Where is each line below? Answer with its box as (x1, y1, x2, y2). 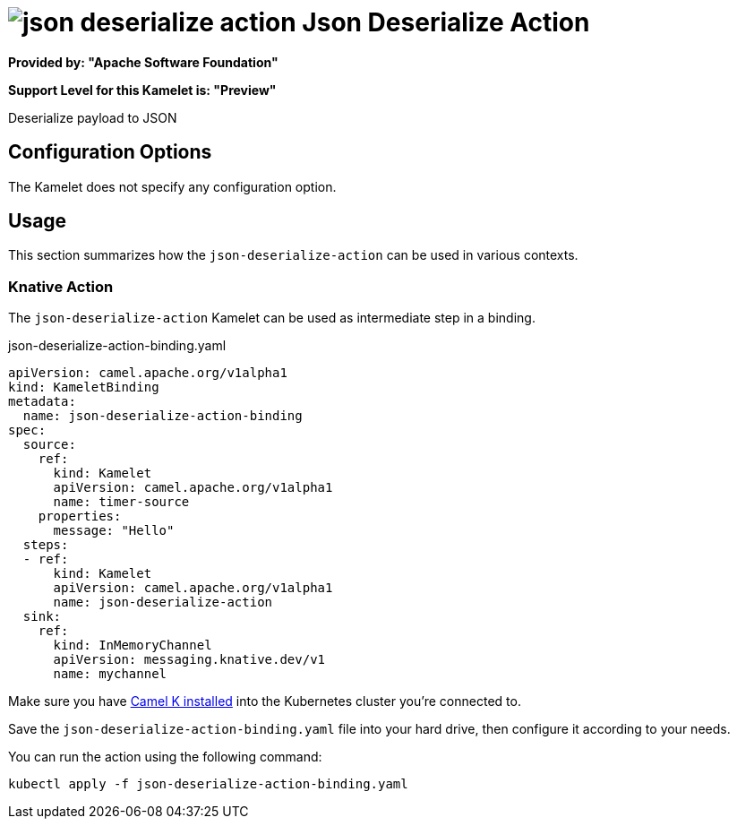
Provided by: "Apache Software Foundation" (8, 54, 279, 70)
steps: (22, 538, 69, 553)
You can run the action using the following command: (8, 749, 322, 765)
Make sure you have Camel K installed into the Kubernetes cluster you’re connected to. (8, 693, 521, 710)
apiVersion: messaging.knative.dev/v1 (53, 652, 326, 667)
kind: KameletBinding (8, 380, 159, 395)
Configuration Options (8, 141, 212, 164)
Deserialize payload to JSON (8, 109, 177, 125)
